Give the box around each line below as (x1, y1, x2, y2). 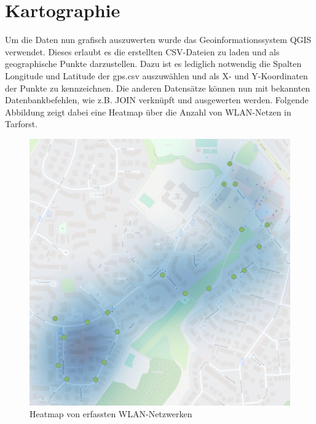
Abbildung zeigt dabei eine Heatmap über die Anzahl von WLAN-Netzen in (5, 105, 291, 118)
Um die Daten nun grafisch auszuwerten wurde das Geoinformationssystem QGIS (5, 33, 312, 46)
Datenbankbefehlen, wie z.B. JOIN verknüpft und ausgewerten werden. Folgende (5, 93, 309, 106)
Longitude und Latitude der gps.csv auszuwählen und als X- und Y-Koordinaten (5, 69, 308, 82)
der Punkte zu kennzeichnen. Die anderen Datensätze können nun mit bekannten (5, 81, 310, 94)
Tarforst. (5, 117, 38, 130)
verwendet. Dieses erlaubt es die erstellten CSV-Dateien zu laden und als (5, 45, 280, 58)
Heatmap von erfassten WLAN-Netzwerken (30, 407, 192, 420)
